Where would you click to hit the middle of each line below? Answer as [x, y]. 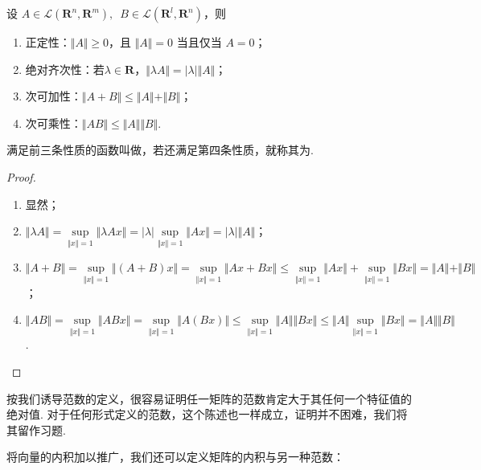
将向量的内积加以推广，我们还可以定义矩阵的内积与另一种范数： [175, 457]
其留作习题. [36, 429]
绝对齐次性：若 [65, 69]
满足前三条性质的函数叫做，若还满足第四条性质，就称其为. [160, 150]
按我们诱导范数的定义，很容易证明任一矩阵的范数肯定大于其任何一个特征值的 [209, 398]
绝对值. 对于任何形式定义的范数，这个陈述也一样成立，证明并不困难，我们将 [207, 414]
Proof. [21, 176]
